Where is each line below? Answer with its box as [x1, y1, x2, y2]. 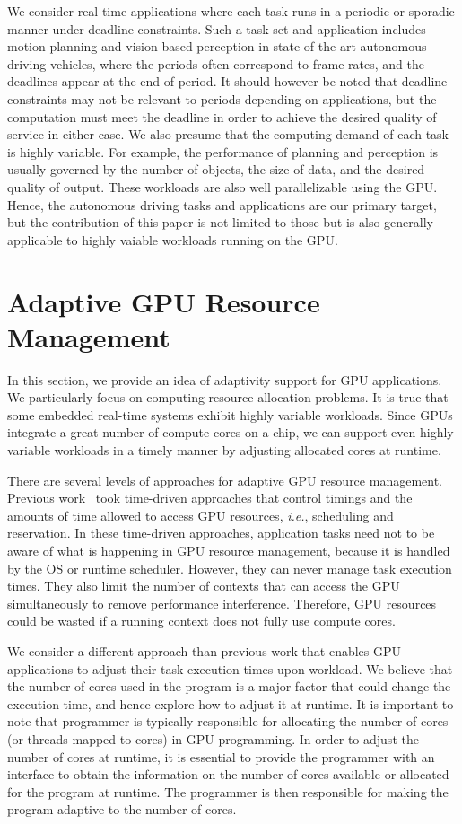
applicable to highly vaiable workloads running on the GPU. [7, 230, 338, 249]
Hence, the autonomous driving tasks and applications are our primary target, [7, 195, 437, 214]
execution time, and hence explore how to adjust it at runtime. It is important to [7, 694, 454, 713]
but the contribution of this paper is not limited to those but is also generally [7, 213, 433, 232]
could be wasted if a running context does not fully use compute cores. [7, 611, 396, 630]
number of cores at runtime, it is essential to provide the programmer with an [7, 747, 435, 766]
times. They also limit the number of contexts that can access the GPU [7, 576, 400, 595]
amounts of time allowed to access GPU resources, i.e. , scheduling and [7, 505, 394, 524]
